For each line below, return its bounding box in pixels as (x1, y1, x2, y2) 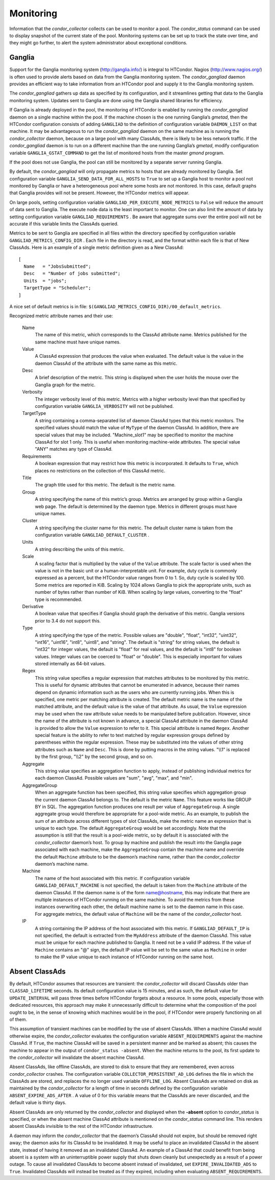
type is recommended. (35, 596, 82, 603)
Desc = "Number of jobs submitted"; (23, 271, 121, 276)
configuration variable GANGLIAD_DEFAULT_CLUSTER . (35, 532, 150, 538)
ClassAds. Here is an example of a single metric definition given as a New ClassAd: (9, 244, 184, 250)
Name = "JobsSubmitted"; (23, 264, 91, 269)
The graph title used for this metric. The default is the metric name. (35, 482, 176, 488)
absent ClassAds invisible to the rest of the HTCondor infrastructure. (9, 1123, 154, 1129)
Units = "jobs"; (23, 277, 67, 284)
